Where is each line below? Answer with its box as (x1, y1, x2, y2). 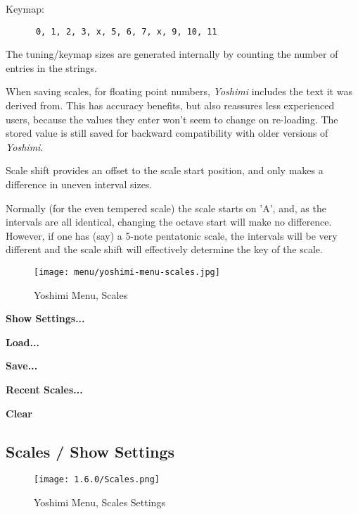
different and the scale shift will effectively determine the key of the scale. (6, 242, 323, 257)
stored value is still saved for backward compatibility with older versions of (6, 126, 328, 140)
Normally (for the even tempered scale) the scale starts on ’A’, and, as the (6, 200, 326, 215)
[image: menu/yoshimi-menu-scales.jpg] (34, 267, 220, 277)
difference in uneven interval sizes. (6, 177, 153, 191)
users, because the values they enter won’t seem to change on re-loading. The (6, 111, 338, 126)
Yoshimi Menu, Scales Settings (34, 495, 165, 510)
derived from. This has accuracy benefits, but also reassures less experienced (6, 98, 335, 113)
